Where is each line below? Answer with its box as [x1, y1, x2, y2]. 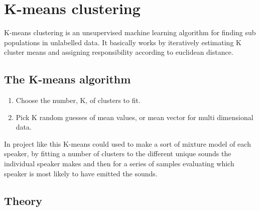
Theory [4, 192, 43, 208]
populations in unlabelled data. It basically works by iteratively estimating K [4, 37, 241, 47]
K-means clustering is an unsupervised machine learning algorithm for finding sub [4, 27, 256, 38]
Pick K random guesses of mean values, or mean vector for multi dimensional [16, 112, 253, 122]
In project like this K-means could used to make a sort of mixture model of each [4, 138, 251, 149]
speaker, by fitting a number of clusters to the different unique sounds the [4, 148, 231, 159]
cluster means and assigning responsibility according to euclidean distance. [4, 47, 233, 57]
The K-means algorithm [4, 71, 131, 87]
